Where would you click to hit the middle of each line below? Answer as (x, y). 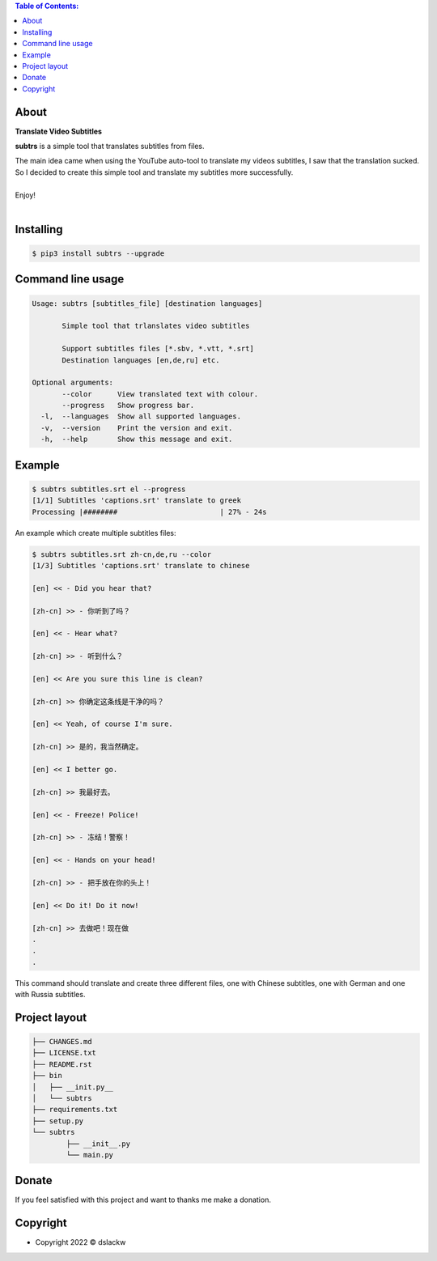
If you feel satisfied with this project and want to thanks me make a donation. (143, 1200)
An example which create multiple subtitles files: (96, 533)
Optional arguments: (72, 383)
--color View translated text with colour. (160, 394)
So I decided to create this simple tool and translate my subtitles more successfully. (154, 172)
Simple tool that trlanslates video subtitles (156, 326)
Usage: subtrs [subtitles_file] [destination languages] (147, 303)
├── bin (47, 1076)
